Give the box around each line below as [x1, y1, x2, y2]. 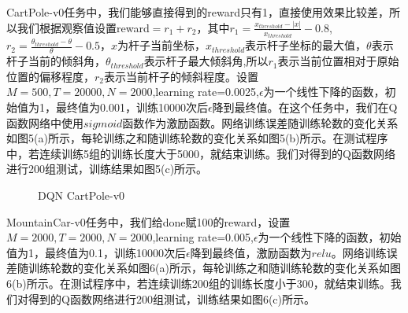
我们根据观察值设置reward [17, 19, 150, 35]
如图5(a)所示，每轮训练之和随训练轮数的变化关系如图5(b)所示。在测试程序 [6, 130, 388, 146]
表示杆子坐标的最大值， [245, 37, 367, 53]
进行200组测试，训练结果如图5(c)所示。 [6, 160, 208, 177]
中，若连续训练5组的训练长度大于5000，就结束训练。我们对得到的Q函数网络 [6, 145, 395, 161]
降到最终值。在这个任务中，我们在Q [212, 98, 398, 115]
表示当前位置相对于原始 [277, 53, 399, 69]
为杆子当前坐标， [117, 37, 206, 53]
